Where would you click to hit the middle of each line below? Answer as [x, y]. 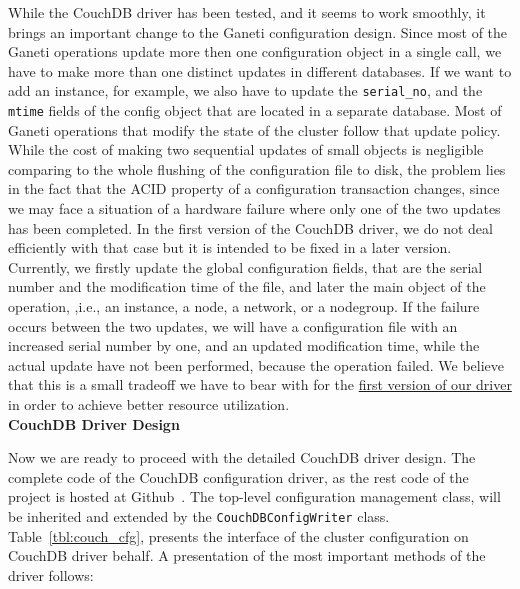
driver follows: [51, 574]
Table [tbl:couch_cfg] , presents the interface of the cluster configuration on [238, 535]
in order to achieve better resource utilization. [149, 404]
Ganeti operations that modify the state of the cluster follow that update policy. [254, 129]
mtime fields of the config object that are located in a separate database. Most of [255, 110]
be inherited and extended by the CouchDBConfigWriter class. [199, 515]
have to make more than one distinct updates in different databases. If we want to [260, 70]
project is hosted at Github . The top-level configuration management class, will [254, 496]
